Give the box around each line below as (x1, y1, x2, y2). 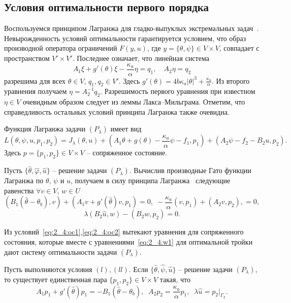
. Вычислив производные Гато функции (129, 165, 251, 176)
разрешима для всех (4, 75, 66, 86)
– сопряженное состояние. (86, 147, 168, 158)
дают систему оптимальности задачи (4, 246, 117, 257)
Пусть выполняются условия (4, 263, 92, 274)
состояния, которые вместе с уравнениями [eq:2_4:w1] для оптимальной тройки (4, 237, 253, 247)
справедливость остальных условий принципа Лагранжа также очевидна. (4, 106, 230, 117)
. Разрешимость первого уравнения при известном (100, 86, 255, 96)
